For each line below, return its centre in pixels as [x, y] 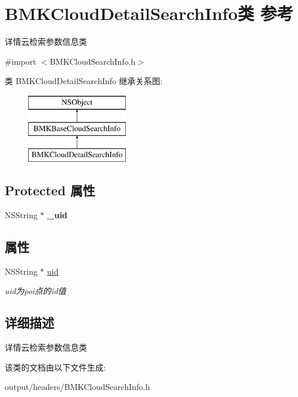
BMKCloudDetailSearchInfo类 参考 [149, 13]
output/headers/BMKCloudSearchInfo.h [77, 387]
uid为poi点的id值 [36, 291]
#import [21, 61]
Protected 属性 [50, 190]
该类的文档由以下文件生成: [55, 367]
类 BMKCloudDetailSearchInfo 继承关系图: [84, 81]
